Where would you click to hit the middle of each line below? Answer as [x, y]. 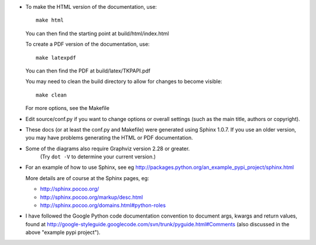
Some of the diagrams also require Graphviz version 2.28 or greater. [108, 149]
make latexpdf [56, 58]
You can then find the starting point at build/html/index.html [97, 33]
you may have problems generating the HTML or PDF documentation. [109, 138]
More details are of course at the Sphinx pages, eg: [87, 178]
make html [50, 20]
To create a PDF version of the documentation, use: [87, 44]
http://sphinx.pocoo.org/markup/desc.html [92, 197]
